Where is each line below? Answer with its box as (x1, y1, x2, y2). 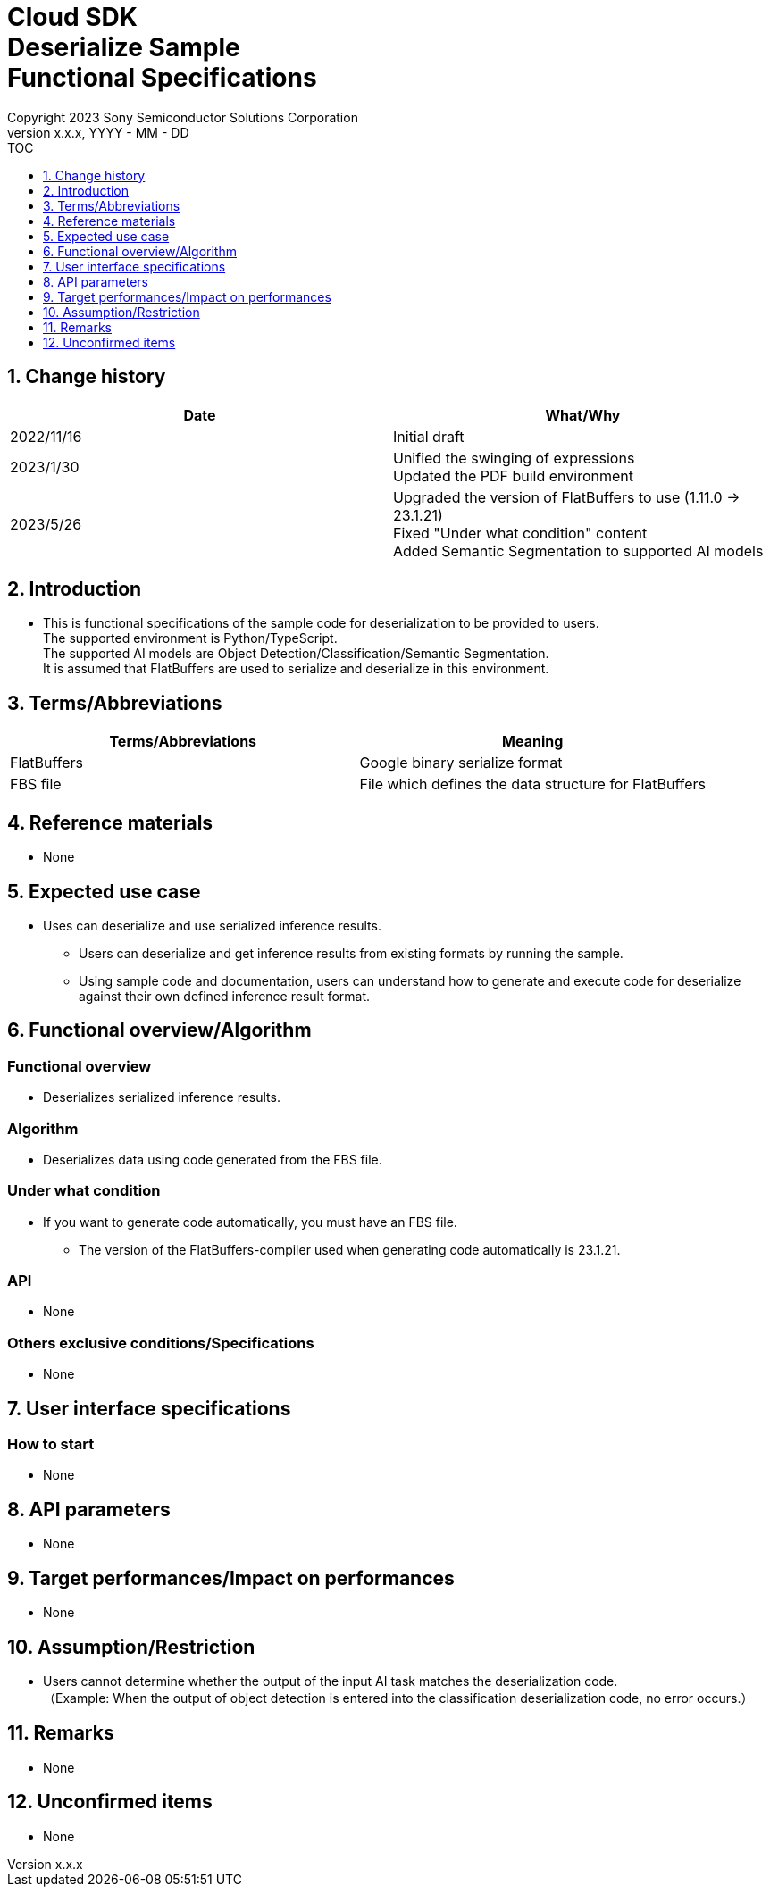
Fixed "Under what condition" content (393, 523, 648, 542)
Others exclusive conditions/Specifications (7, 1333, 314, 1352)
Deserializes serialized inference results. (43, 1089, 280, 1106)
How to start (7, 1435, 95, 1454)
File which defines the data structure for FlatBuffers (359, 775, 706, 794)
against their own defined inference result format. (79, 988, 371, 1004)
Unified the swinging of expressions (393, 448, 635, 467)
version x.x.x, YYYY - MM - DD (7, 124, 189, 140)
